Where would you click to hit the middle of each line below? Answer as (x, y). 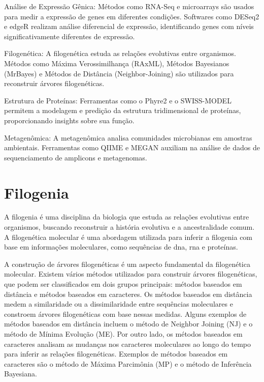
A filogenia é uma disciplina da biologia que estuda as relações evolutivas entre (127, 217)
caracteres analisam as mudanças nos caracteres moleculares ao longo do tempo (127, 344)
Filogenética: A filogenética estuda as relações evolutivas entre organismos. (120, 53)
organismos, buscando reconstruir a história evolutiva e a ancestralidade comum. (129, 227)
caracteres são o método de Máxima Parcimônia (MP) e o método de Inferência (128, 363)
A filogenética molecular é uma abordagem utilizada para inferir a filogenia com (128, 237)
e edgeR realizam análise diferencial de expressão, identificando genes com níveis (129, 26)
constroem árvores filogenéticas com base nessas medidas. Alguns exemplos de (125, 313)
